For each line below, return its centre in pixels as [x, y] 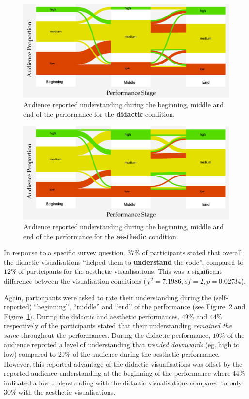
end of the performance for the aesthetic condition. [101, 236]
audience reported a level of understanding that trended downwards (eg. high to [122, 344]
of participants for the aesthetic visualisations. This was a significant [120, 271]
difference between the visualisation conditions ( [75, 280]
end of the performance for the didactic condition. [99, 114]
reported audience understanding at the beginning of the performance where [117, 373]
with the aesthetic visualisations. [67, 392]
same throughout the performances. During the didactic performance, [107, 335]
